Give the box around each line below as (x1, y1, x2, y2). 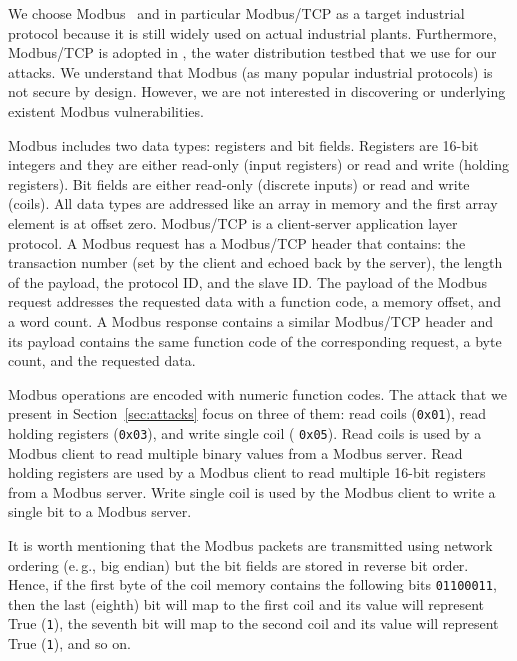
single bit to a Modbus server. (8, 501, 192, 522)
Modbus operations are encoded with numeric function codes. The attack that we (8, 383, 507, 404)
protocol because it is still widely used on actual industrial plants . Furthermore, (8, 22, 497, 43)
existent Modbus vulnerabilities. (8, 100, 204, 121)
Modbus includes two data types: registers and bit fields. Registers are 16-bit (8, 134, 479, 155)
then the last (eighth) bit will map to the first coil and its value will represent (8, 593, 485, 614)
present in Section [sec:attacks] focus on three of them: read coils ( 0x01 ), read (8, 403, 486, 424)
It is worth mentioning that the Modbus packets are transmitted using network (8, 534, 493, 555)
